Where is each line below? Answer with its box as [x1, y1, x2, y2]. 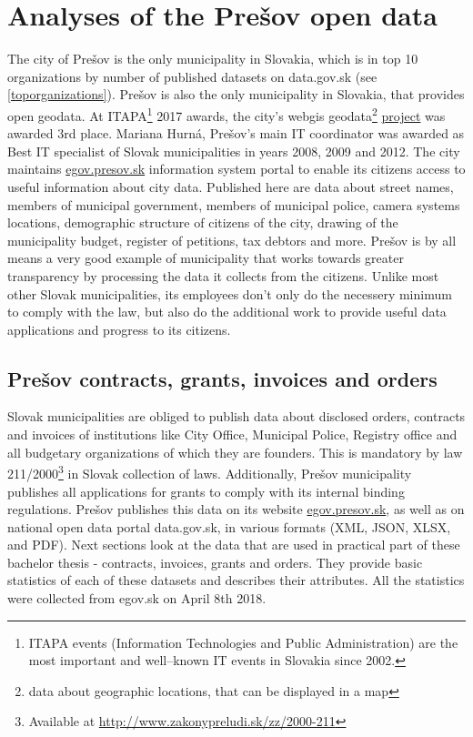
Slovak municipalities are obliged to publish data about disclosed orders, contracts [7, 407, 466, 426]
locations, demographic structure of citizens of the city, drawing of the [7, 213, 398, 232]
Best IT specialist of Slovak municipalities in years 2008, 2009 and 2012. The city [7, 141, 460, 160]
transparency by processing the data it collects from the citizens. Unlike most [7, 266, 439, 285]
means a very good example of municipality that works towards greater [7, 248, 404, 268]
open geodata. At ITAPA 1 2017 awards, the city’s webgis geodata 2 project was [7, 103, 446, 125]
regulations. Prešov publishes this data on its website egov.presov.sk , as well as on [7, 500, 465, 519]
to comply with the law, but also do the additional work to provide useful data [7, 302, 447, 321]
